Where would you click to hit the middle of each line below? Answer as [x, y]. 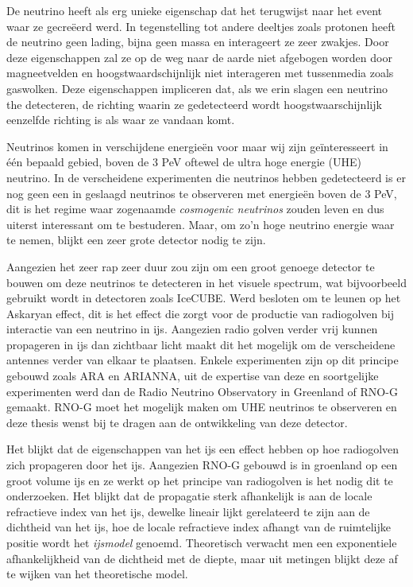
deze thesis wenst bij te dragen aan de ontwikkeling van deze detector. [177, 422]
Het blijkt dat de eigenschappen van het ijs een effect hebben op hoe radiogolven [203, 449]
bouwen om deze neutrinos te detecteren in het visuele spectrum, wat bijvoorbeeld [206, 282]
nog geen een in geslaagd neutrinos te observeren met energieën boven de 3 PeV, [202, 193]
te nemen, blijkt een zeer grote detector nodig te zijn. [136, 240]
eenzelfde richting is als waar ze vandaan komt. [121, 120]
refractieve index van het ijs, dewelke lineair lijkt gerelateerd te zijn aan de [188, 511]
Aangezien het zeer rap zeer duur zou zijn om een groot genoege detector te [191, 266]
